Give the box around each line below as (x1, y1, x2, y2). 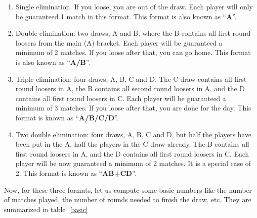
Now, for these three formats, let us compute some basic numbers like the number (4, 184, 252, 195)
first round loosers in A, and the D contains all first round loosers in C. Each (15, 148, 249, 159)
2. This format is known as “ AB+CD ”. (15, 167, 136, 178)
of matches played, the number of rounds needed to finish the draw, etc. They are (4, 194, 252, 205)
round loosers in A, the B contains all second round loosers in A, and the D (15, 83, 245, 94)
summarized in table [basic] (4, 204, 88, 214)
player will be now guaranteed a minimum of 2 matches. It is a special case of (15, 158, 251, 168)
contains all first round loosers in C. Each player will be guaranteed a (15, 93, 226, 103)
